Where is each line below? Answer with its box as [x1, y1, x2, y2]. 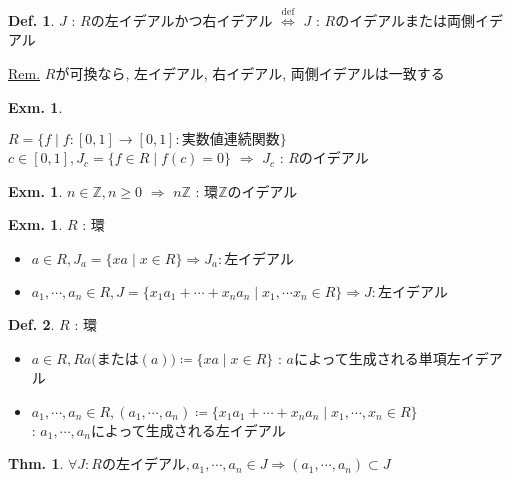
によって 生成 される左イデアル [90, 419, 286, 440]
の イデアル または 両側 [335, 9, 476, 30]
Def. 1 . [8, 9, 55, 30]
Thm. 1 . [8, 453, 64, 474]
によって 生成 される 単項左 [293, 347, 461, 368]
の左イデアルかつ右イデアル [90, 9, 273, 30]
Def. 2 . [8, 313, 55, 334]
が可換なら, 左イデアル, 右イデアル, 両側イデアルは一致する [55, 62, 445, 83]
